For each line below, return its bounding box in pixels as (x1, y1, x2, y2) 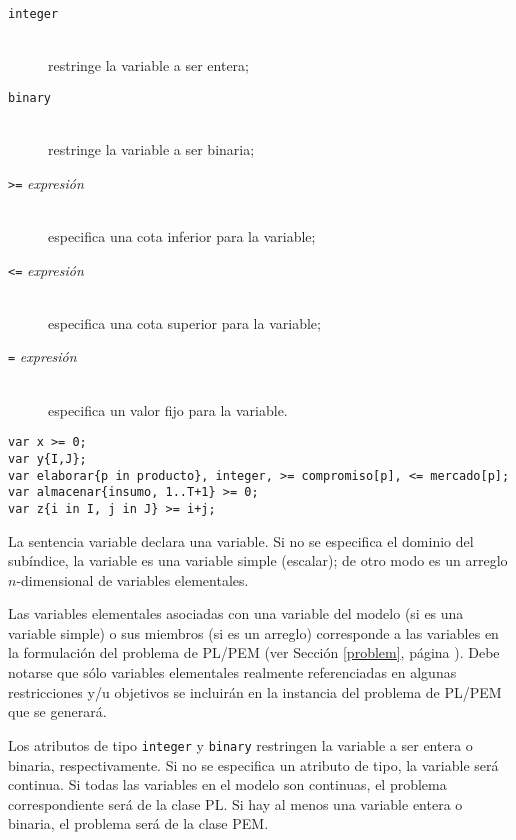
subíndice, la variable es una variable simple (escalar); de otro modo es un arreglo (8, 550, 508, 571)
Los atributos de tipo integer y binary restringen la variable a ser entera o (8, 734, 473, 755)
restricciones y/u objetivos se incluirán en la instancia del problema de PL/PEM (8, 681, 502, 702)
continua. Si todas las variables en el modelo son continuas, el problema (8, 774, 447, 795)
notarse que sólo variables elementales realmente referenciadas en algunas (8, 662, 457, 683)
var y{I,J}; (8, 451, 87, 466)
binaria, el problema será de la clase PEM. (8, 813, 269, 834)
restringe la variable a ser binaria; (48, 139, 255, 160)
